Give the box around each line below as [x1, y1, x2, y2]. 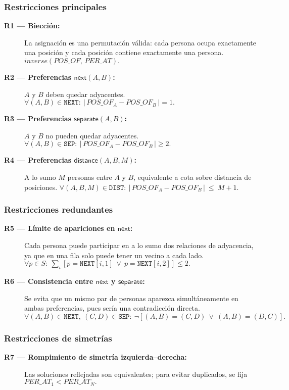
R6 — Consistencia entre [4, 275, 93, 286]
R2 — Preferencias [4, 72, 72, 82]
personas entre [67, 171, 112, 182]
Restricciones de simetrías [4, 331, 112, 344]
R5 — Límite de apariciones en [4, 223, 115, 233]
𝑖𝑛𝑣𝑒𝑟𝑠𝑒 [24, 58, 47, 65]
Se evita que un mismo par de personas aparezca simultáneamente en [24, 292, 238, 303]
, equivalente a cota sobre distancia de [133, 171, 252, 182]
